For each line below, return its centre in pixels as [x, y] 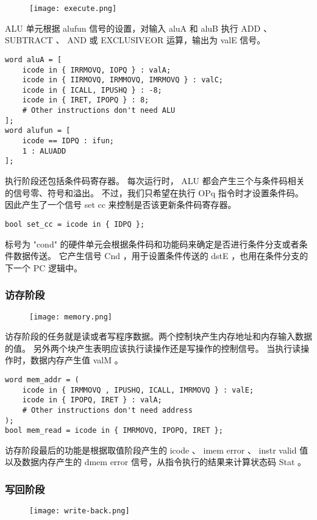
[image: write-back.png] [80, 511]
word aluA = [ [34, 59]
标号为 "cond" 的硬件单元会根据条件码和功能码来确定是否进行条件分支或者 [152, 244]
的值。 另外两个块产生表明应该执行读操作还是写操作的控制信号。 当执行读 [153, 348]
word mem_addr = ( [42, 379]
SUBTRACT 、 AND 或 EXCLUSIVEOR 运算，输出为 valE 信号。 [135, 40]
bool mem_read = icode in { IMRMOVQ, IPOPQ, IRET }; [114, 431]
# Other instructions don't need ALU [99, 111]
